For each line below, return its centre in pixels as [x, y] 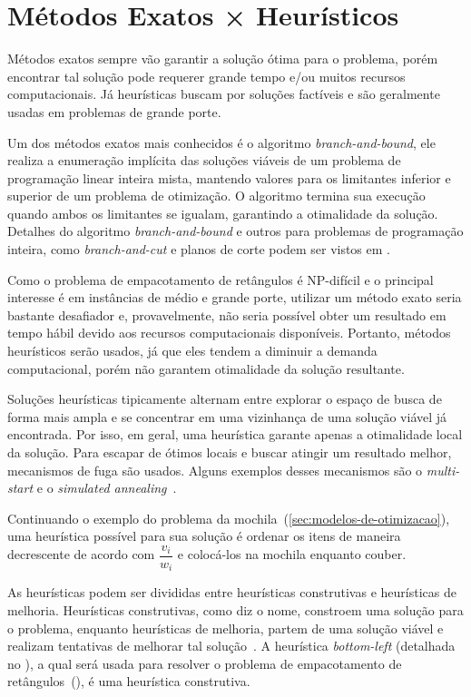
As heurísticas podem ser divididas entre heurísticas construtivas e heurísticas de [232, 592]
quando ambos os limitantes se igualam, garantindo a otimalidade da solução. [223, 213]
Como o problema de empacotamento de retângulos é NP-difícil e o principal [221, 279]
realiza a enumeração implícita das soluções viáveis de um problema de [204, 160]
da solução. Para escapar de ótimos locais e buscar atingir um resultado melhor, [230, 452]
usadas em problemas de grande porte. [114, 111]
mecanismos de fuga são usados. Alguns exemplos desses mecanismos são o [215, 470]
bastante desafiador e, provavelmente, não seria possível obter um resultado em [227, 314]
